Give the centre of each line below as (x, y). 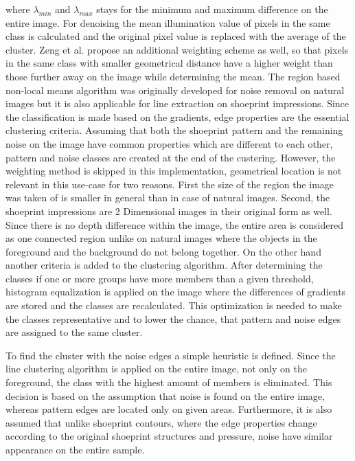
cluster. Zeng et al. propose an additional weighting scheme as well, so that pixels (177, 49)
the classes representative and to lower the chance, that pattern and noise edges (173, 318)
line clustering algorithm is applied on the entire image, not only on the (156, 369)
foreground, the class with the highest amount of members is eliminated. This (169, 382)
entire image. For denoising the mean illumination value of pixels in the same (168, 22)
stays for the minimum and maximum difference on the (212, 9)
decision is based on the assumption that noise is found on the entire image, (165, 395)
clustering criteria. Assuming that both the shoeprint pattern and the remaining (174, 130)
